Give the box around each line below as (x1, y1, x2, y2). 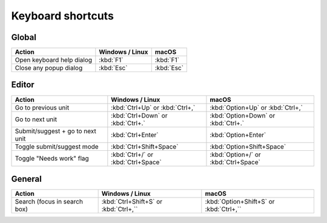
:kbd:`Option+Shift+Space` (210, 142, 286, 151)
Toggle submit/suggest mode (15, 142, 99, 151)
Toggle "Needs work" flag (15, 154, 89, 162)
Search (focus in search (15, 198, 83, 206)
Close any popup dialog (15, 64, 83, 72)
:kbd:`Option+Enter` (210, 130, 266, 139)
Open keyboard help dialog (15, 56, 93, 64)
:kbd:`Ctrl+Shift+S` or (101, 198, 163, 206)
